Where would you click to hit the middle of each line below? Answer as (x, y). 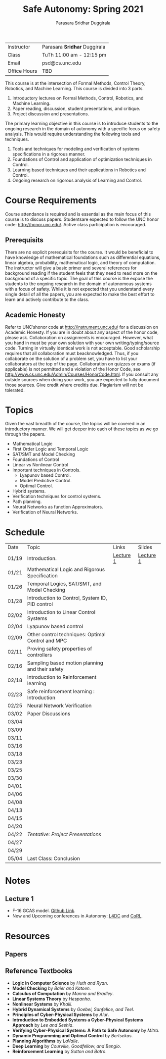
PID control (40, 604)
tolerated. (15, 390)
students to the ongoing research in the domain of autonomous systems (79, 284)
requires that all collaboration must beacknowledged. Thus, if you (72, 353)
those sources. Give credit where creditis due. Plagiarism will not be (74, 385)
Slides (145, 547)
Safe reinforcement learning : (61, 692)
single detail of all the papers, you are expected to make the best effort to (80, 294)
